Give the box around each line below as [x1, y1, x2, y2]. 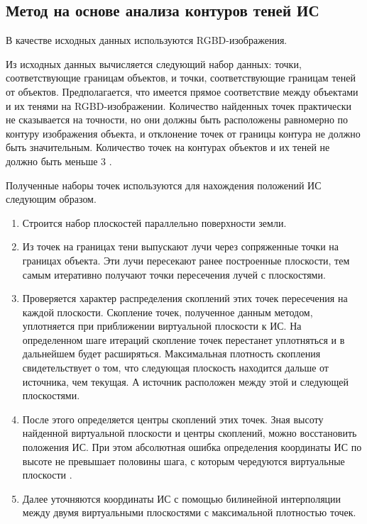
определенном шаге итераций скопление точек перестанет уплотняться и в [22, 332, 345, 347]
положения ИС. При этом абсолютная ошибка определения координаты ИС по [22, 440, 362, 455]
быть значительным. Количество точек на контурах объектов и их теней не [6, 140, 330, 155]
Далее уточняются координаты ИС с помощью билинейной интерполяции [22, 491, 341, 506]
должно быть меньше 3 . [6, 153, 112, 168]
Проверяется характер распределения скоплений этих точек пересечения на [22, 291, 348, 306]
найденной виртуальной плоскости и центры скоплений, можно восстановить [22, 425, 357, 440]
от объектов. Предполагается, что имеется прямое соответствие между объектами [6, 84, 358, 99]
